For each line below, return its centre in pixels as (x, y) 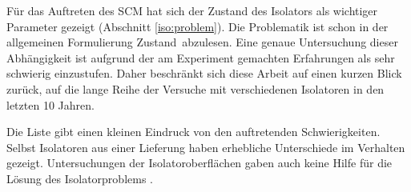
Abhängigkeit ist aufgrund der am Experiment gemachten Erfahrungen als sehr (201, 57)
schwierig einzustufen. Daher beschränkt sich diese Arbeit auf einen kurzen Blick (204, 73)
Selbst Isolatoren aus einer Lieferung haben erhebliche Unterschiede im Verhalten (206, 147)
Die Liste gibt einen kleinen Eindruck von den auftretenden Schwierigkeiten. (193, 132)
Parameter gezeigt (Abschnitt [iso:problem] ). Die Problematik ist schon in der (197, 26)
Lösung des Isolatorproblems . (80, 178)
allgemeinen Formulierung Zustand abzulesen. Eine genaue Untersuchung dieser (202, 42)
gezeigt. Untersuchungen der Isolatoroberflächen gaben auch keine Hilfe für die (199, 163)
